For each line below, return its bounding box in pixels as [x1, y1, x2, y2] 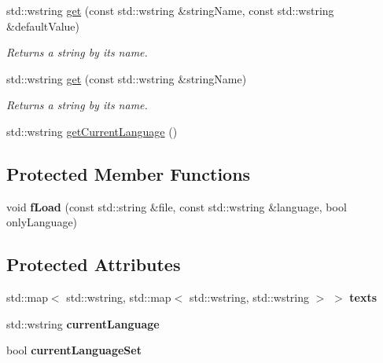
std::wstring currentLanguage [6, 315, 160, 332]
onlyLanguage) [6, 214, 78, 230]
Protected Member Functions [6, 161, 251, 185]
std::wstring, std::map [66, 289, 171, 306]
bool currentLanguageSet [6, 342, 142, 358]
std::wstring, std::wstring [189, 289, 310, 306]
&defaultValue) [6, 17, 79, 34]
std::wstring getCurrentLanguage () [6, 123, 178, 139]
